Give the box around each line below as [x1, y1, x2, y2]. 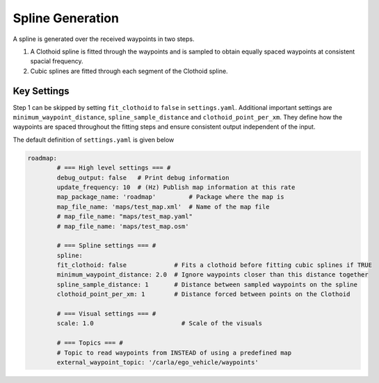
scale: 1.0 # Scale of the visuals [56, 320, 263, 327]
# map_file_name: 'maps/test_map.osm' [56, 222, 189, 230]
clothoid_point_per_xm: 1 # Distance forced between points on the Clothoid [56, 291, 350, 298]
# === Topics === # [56, 339, 123, 347]
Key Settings [13, 85, 70, 97]
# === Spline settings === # [56, 242, 156, 250]
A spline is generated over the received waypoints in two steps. [13, 35, 195, 43]
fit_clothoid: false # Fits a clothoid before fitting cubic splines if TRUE [56, 261, 372, 269]
